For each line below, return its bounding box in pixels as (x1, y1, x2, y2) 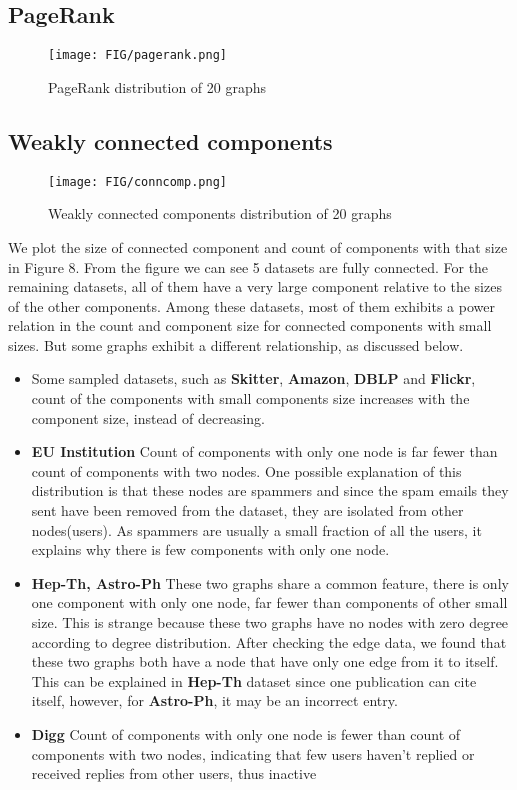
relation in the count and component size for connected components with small (8, 315, 492, 336)
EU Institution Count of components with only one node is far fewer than (31, 441, 498, 462)
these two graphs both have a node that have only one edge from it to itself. (31, 651, 499, 672)
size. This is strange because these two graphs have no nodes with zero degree (31, 612, 509, 632)
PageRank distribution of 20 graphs (48, 76, 267, 97)
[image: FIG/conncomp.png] (48, 174, 227, 189)
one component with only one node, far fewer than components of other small (31, 592, 508, 613)
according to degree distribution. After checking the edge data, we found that (31, 631, 507, 652)
